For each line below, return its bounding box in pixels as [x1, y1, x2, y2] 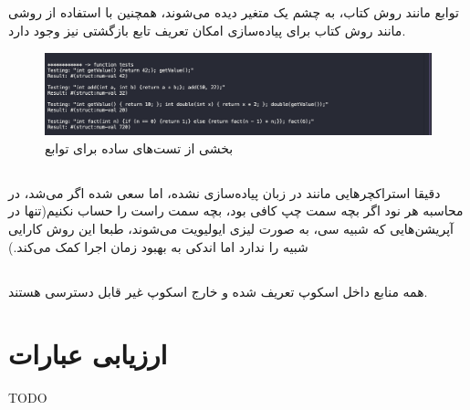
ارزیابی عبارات [8, 335, 168, 373]
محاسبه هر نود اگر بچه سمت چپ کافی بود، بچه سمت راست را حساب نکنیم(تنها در [8, 201, 464, 220]
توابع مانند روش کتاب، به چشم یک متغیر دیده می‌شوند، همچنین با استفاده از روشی [8, 3, 459, 22]
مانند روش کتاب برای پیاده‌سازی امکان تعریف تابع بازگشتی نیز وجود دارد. [8, 20, 406, 39]
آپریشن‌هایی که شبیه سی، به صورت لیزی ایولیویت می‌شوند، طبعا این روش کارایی [8, 219, 454, 238]
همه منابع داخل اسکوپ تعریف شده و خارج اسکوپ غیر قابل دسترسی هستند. [8, 281, 428, 300]
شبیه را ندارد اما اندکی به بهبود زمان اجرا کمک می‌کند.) [8, 237, 308, 256]
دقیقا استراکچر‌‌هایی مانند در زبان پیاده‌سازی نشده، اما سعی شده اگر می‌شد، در [8, 183, 441, 202]
